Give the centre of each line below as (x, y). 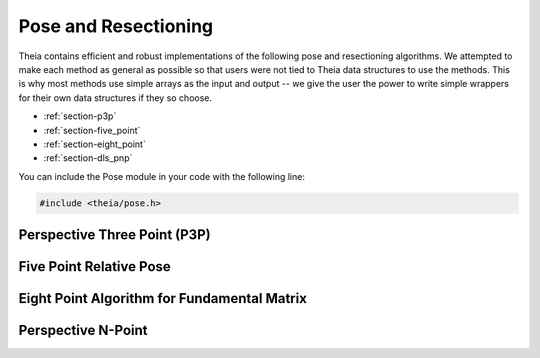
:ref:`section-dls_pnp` (88, 158)
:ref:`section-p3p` (80, 116)
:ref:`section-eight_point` (95, 144)
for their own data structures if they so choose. (115, 97)
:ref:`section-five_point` (92, 130)
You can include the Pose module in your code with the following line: (161, 176)
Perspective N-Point (83, 330)
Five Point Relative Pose (95, 266)
